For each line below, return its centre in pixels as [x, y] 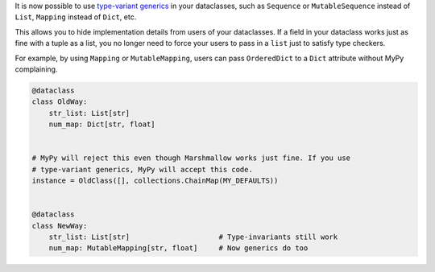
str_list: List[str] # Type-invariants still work [193, 237]
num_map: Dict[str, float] [102, 124]
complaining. [36, 69]
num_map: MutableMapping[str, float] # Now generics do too [178, 248]
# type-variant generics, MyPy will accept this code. [142, 169]
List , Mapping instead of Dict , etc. [76, 17]
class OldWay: [60, 102]
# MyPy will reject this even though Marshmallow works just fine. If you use [191, 158]
